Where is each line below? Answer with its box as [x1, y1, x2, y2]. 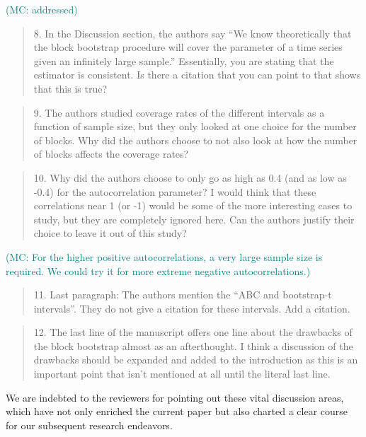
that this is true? [33, 81, 108, 95]
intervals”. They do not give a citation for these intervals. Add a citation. [33, 301, 350, 315]
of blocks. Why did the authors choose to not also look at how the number [33, 132, 358, 147]
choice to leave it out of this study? [33, 226, 187, 240]
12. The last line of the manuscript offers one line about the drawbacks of [33, 325, 353, 339]
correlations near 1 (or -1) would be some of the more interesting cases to [33, 198, 353, 213]
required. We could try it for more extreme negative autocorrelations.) [6, 263, 311, 278]
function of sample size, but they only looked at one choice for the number [33, 119, 357, 134]
